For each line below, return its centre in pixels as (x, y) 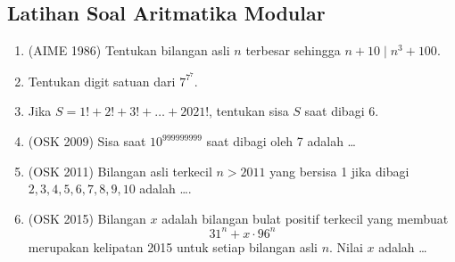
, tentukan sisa (249, 111)
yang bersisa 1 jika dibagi (339, 171)
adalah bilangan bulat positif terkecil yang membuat (305, 218)
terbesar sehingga (293, 50)
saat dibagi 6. (342, 111)
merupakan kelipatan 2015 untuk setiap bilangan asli (173, 246)
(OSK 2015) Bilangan (87, 218)
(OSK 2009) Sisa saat (87, 141)
